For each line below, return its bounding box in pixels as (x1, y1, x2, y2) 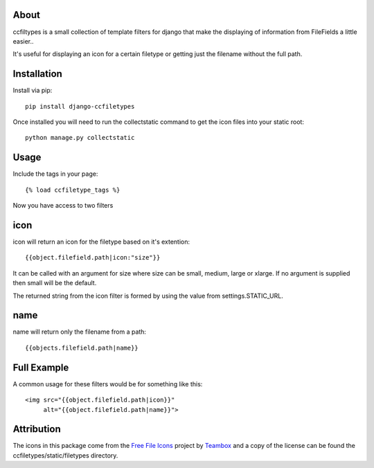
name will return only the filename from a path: (12, 327, 147, 336)
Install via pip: (12, 87, 53, 95)
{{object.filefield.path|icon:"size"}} (25, 253, 161, 262)
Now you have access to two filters (12, 201, 114, 210)
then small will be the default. (12, 279, 97, 287)
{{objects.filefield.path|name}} (25, 343, 139, 352)
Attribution (12, 423, 62, 435)
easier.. (12, 37, 34, 45)
